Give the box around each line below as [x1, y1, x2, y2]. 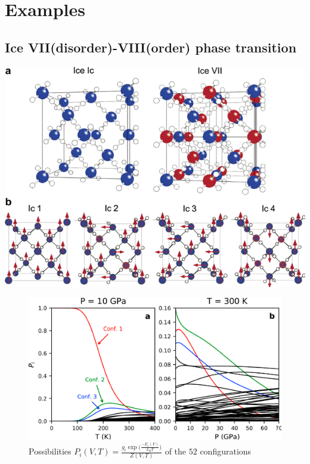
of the [165, 445, 187, 457]
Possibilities [29, 445, 72, 457]
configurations [200, 445, 252, 457]
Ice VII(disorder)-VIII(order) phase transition [5, 38, 297, 56]
